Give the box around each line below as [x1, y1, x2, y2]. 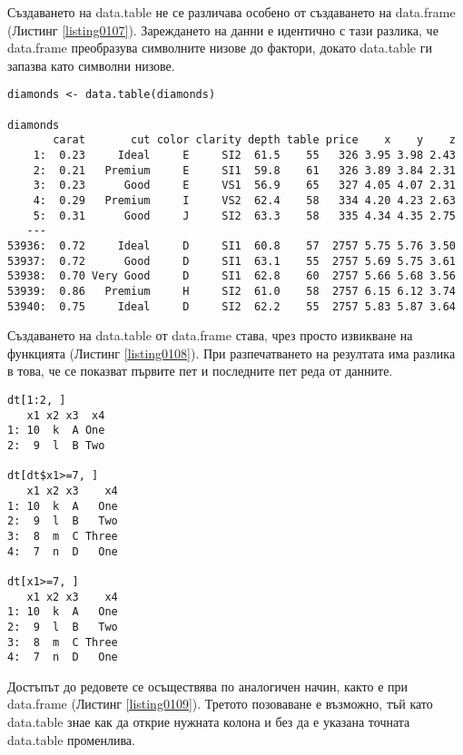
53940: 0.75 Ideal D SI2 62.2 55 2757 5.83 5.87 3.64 [7, 299, 456, 313]
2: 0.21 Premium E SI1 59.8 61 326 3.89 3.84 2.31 [33, 163, 456, 177]
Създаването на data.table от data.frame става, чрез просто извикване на [7, 326, 413, 345]
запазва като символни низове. [7, 55, 175, 74]
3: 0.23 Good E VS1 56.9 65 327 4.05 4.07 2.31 [33, 179, 456, 192]
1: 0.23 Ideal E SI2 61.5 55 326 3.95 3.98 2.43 [33, 149, 456, 162]
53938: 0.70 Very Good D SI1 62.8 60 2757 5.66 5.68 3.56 [7, 270, 456, 283]
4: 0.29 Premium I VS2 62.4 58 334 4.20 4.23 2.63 [33, 193, 456, 207]
